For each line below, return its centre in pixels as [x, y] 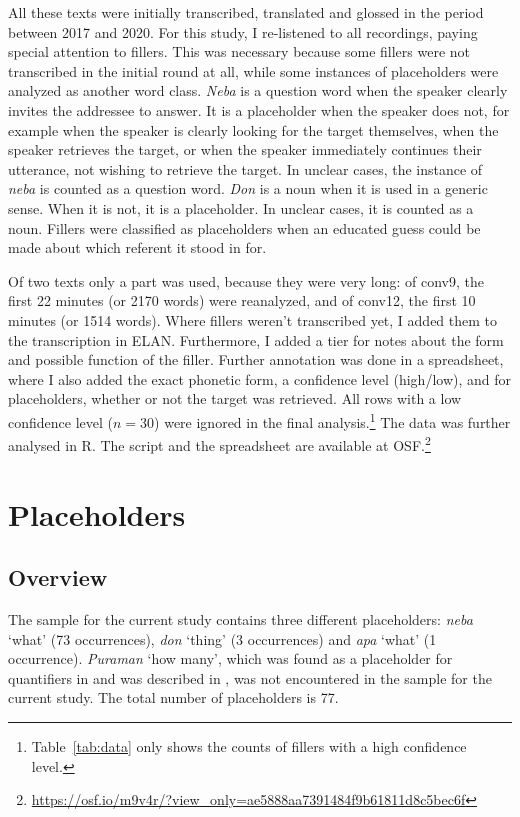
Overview [58, 577]
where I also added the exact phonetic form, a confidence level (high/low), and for [260, 378]
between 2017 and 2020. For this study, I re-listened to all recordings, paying [243, 31]
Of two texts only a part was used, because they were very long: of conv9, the [246, 280]
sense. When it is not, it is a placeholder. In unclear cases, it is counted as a [241, 207]
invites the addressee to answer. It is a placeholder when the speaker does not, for [259, 109]
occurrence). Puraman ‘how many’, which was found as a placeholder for [230, 658]
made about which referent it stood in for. [137, 247]
